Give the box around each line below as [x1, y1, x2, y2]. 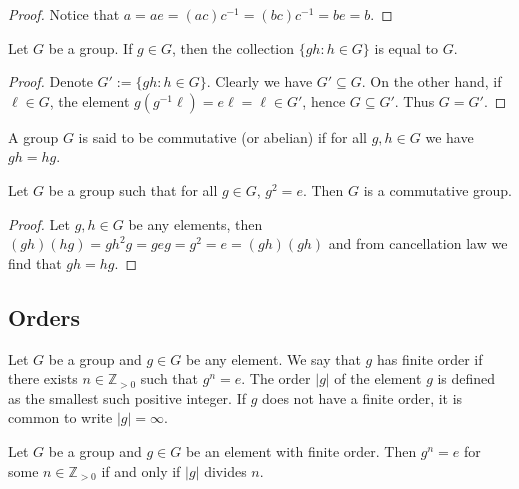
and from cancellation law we [328, 233, 508, 254]
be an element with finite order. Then [185, 440, 417, 461]
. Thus [394, 90, 435, 111]
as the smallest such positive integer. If [8, 387, 246, 408]
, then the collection [171, 37, 294, 58]
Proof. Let [8, 213, 70, 234]
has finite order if [376, 348, 483, 369]
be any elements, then [128, 213, 263, 234]
